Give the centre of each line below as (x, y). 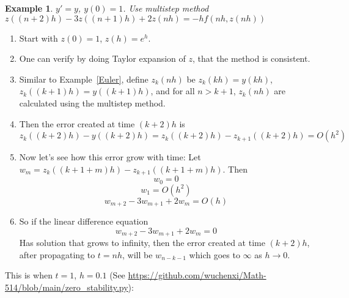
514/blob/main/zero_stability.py (67, 287)
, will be (138, 254)
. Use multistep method (166, 8)
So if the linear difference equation (84, 221)
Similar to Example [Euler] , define (84, 79)
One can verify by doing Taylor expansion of (102, 58)
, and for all (173, 91)
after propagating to (57, 254)
